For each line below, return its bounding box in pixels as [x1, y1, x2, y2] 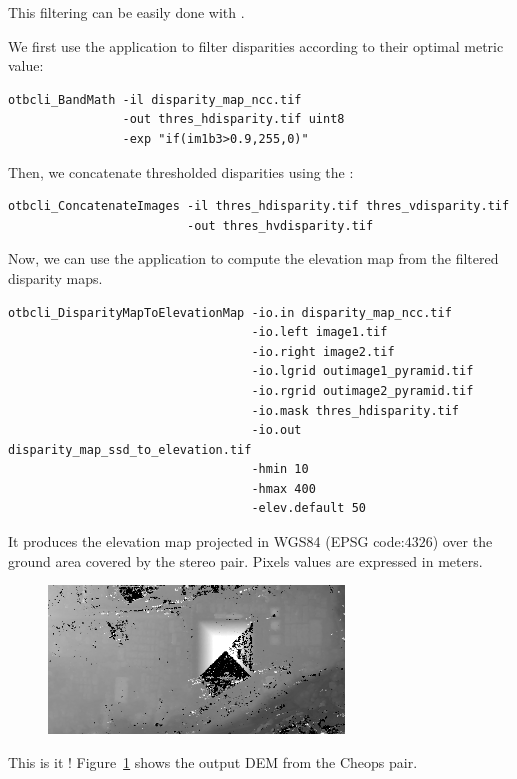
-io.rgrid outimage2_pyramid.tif [251, 383, 474, 398]
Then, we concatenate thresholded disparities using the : [8, 161, 354, 182]
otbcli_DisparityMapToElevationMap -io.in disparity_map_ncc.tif [8, 305, 452, 320]
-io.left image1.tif [251, 325, 388, 340]
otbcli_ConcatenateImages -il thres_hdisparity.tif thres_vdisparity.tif [8, 199, 510, 214]
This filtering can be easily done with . [8, 2, 245, 22]
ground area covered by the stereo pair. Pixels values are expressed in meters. [8, 550, 483, 571]
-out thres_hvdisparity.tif [186, 218, 374, 233]
